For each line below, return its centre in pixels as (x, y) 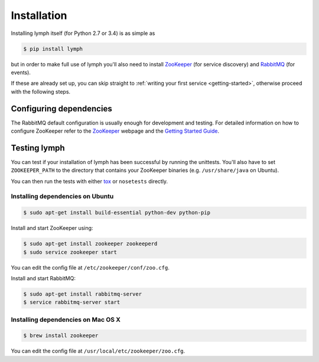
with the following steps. (41, 91)
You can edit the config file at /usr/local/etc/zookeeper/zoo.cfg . (98, 351)
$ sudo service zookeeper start (70, 252)
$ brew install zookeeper (61, 336)
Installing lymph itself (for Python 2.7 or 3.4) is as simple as (83, 33)
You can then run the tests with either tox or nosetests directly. (89, 181)
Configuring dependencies (61, 109)
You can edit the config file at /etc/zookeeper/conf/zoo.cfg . (90, 267)
